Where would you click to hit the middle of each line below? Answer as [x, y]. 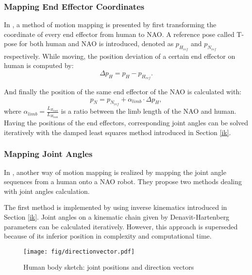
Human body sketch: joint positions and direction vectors [109, 267]
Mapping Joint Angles [48, 154]
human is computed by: [39, 65]
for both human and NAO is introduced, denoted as [96, 43]
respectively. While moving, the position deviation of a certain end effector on [120, 56]
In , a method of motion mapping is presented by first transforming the [110, 25]
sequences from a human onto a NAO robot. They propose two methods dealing [123, 181]
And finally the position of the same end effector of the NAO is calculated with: [123, 91]
